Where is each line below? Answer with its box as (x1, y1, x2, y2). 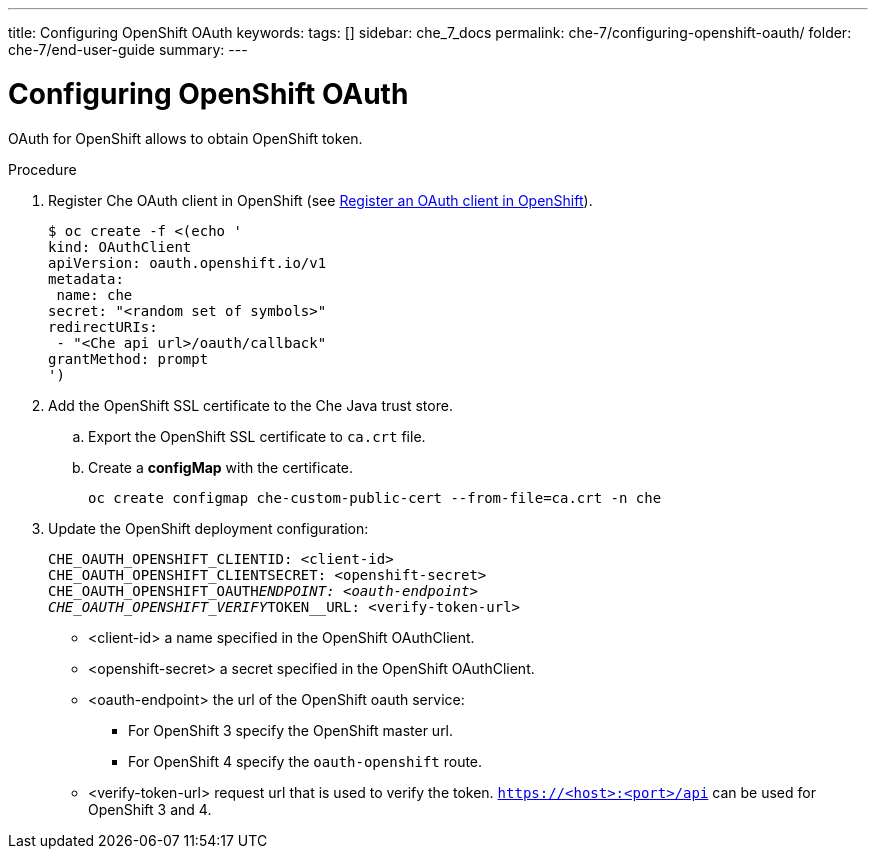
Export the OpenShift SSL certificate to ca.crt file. (88, 427, 426, 445)
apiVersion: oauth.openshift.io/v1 (48, 254, 327, 271)
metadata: (48, 270, 124, 287)
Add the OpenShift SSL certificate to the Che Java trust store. (48, 396, 453, 414)
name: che (56, 286, 133, 303)
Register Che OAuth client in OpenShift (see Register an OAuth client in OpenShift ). (48, 191, 593, 209)
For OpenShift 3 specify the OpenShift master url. (128, 721, 454, 739)
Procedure (8, 160, 77, 178)
